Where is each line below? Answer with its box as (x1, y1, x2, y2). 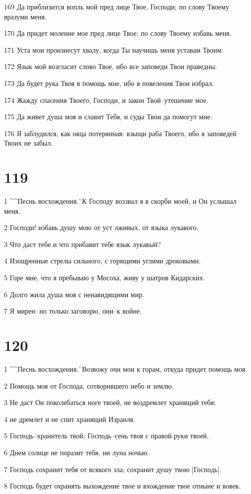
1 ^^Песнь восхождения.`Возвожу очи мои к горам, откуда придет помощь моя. (4, 363, 248, 374)
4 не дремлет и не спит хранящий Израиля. (4, 413, 135, 424)
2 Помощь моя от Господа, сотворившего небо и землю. (4, 380, 174, 391)
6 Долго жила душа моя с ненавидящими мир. (4, 289, 145, 299)
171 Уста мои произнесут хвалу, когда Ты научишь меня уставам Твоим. (4, 44, 224, 55)
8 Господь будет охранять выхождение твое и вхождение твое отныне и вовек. (4, 481, 241, 491)
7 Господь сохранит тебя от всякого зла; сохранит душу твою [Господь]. (4, 464, 222, 474)
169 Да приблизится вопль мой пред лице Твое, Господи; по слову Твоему (4, 1, 229, 11)
